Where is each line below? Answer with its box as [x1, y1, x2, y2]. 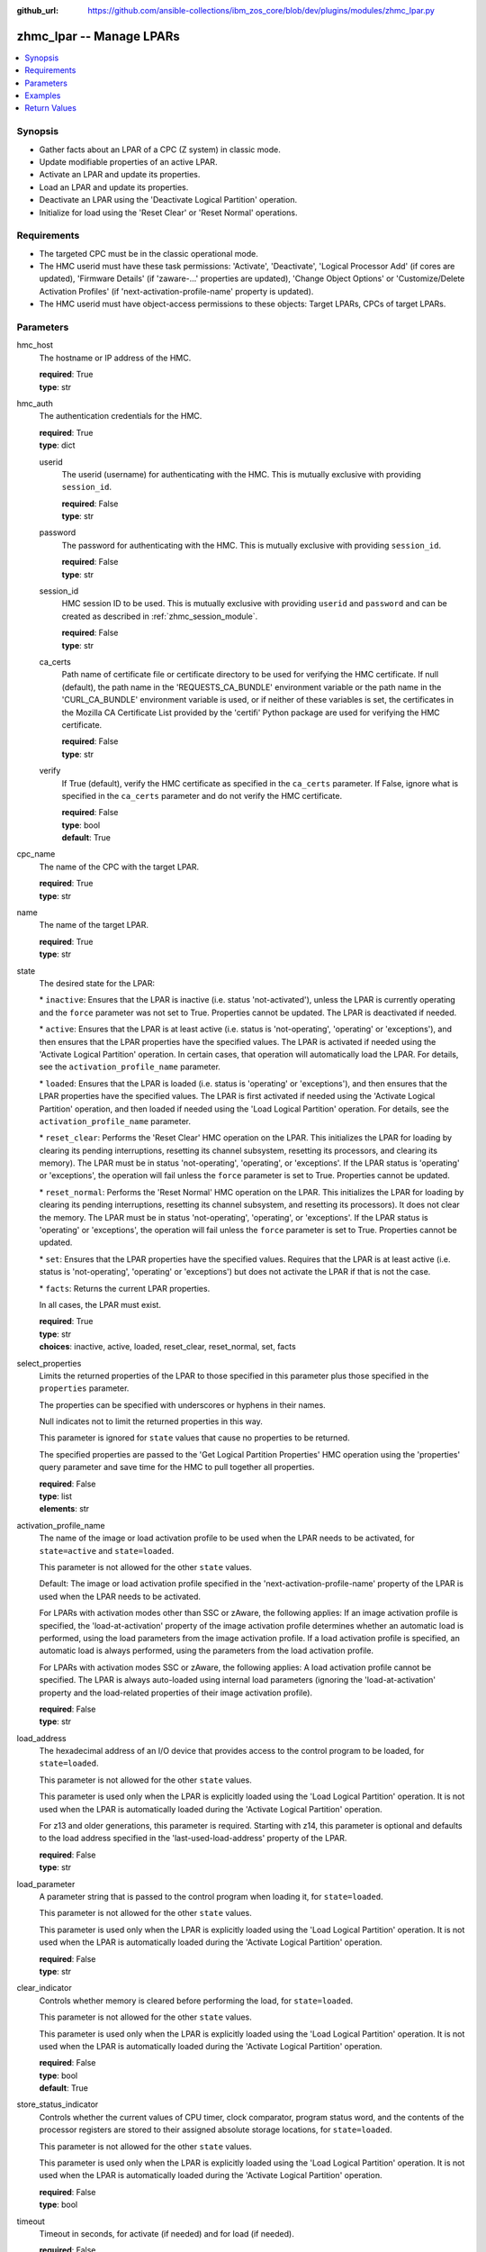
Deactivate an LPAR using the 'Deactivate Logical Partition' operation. [39, 195, 297, 205]
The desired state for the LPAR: [39, 977, 155, 988]
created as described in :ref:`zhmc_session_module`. [61, 611, 258, 622]
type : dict [39, 440, 76, 450]
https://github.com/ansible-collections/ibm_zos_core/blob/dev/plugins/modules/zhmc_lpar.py [87, 5, 436, 15]
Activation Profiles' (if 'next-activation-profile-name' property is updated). [39, 286, 314, 296]
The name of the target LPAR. [39, 920, 148, 931]
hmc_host [16, 340, 54, 350]
